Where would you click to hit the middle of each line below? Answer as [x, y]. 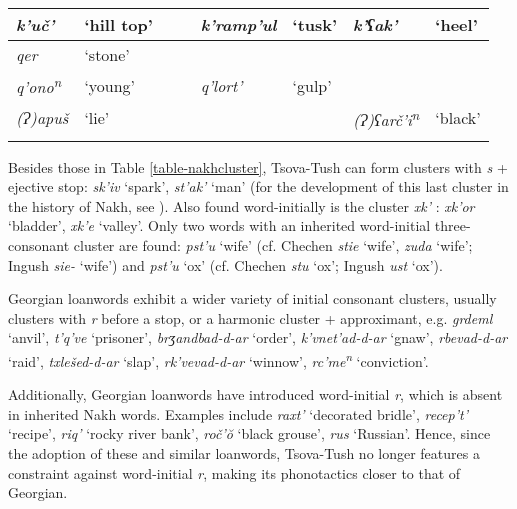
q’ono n [39, 85]
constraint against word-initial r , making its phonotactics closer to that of [234, 472]
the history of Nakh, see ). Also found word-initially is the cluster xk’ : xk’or [241, 205]
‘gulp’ [312, 85]
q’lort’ [221, 85]
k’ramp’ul [238, 24]
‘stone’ [107, 54]
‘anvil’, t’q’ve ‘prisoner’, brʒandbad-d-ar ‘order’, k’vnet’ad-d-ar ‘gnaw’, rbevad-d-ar [258, 337]
